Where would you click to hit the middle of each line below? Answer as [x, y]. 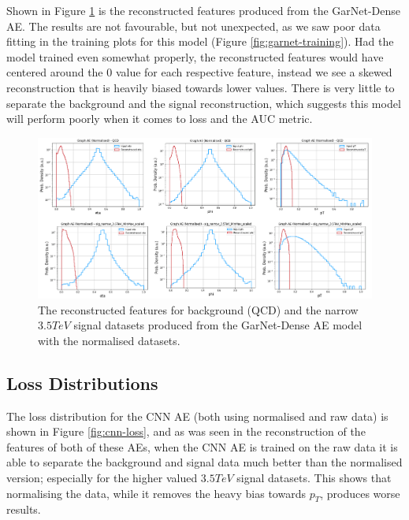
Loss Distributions [82, 383]
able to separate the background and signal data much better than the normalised [204, 462]
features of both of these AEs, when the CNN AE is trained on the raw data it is [202, 446]
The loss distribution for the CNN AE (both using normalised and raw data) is [197, 416]
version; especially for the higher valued [102, 478]
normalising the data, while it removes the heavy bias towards [156, 493]
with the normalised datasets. [109, 340]
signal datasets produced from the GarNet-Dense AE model [218, 325]
